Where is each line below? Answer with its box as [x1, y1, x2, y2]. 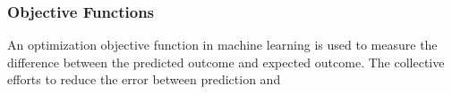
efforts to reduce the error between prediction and [7, 70, 281, 89]
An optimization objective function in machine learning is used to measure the [7, 35, 438, 54]
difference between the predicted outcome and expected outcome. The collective [7, 52, 445, 71]
